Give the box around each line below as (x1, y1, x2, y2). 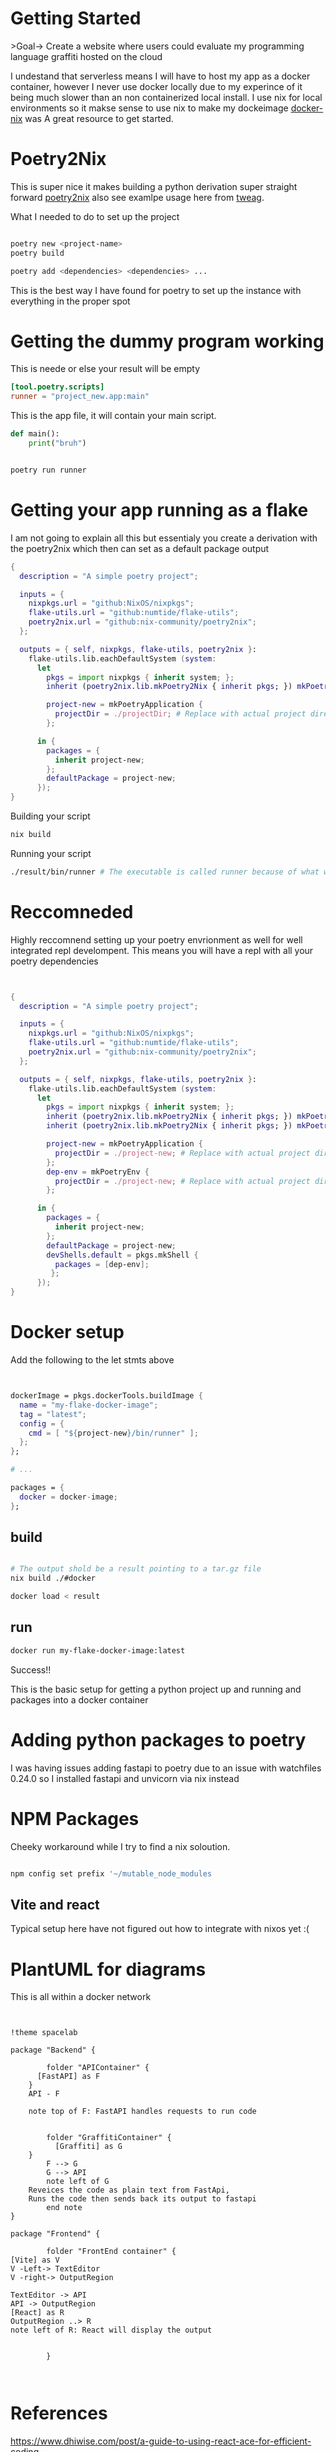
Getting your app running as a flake (10, 499, 309, 521)
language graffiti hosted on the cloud (10, 50, 163, 62)
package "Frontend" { (10, 2229, 101, 2239)
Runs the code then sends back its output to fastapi (28, 2194, 257, 2204)
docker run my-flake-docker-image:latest (10, 1645, 186, 1656)
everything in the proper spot (10, 295, 131, 307)
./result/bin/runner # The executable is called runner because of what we (10, 867, 333, 877)
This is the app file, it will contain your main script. (10, 410, 217, 422)
